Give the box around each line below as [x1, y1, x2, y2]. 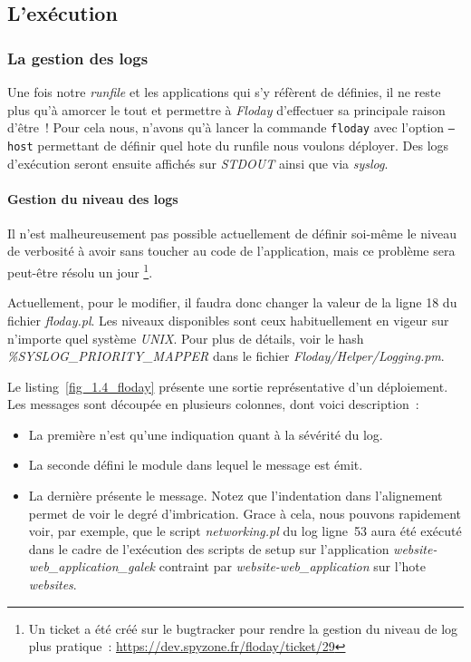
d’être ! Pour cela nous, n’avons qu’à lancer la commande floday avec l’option [7, 118, 445, 137]
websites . [28, 575, 77, 594]
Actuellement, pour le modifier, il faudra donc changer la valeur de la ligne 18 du [7, 293, 457, 312]
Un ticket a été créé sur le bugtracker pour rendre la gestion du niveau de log [28, 618, 458, 638]
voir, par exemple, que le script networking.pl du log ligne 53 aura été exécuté [28, 521, 462, 540]
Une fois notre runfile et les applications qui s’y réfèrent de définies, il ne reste [7, 83, 441, 101]
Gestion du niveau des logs [7, 189, 178, 208]
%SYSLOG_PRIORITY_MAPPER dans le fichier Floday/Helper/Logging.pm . [7, 346, 445, 365]
